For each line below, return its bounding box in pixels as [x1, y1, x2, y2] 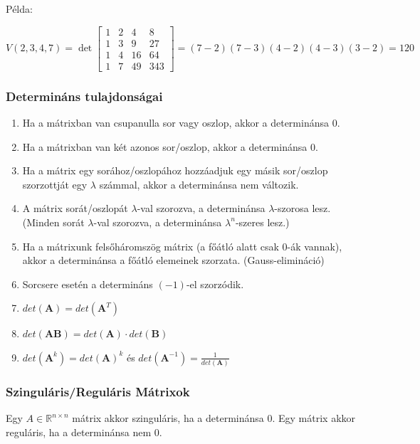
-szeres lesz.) [235, 214, 290, 229]
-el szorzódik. [186, 276, 244, 291]
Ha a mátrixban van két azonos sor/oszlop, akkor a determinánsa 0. [22, 139, 318, 154]
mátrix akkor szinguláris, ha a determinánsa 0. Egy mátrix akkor [72, 411, 356, 425]
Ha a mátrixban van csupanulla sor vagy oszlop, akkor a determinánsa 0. [22, 115, 340, 129]
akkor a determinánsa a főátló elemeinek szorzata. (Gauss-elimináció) [22, 253, 325, 268]
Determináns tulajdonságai [6, 87, 163, 105]
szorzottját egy [22, 176, 88, 191]
